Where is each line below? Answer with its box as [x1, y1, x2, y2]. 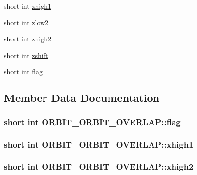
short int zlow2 [4, 17, 49, 27]
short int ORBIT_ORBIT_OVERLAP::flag [4, 116, 181, 128]
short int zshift [4, 50, 48, 60]
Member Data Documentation [4, 90, 160, 105]
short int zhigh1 [4, 1, 51, 11]
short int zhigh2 [4, 34, 51, 44]
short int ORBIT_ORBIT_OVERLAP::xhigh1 [4, 138, 194, 150]
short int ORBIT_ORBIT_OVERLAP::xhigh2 [4, 160, 194, 173]
